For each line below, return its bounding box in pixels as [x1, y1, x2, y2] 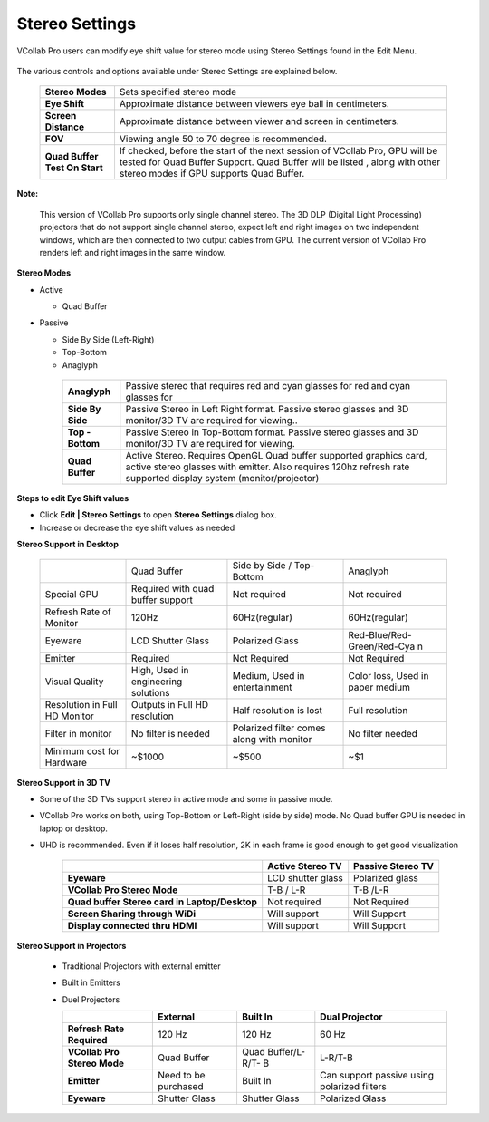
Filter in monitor [44, 727, 112, 740]
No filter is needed [131, 727, 210, 740]
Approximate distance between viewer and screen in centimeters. [119, 115, 400, 128]
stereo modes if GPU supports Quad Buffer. [119, 168, 305, 180]
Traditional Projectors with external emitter [62, 961, 221, 972]
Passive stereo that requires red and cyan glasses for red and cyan [125, 380, 411, 392]
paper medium [348, 681, 411, 693]
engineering [131, 675, 183, 688]
